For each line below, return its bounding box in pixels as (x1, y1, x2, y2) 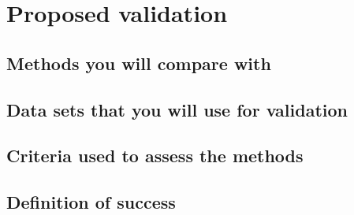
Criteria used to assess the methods (6, 143, 304, 168)
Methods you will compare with (6, 50, 271, 75)
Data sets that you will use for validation (6, 97, 348, 121)
